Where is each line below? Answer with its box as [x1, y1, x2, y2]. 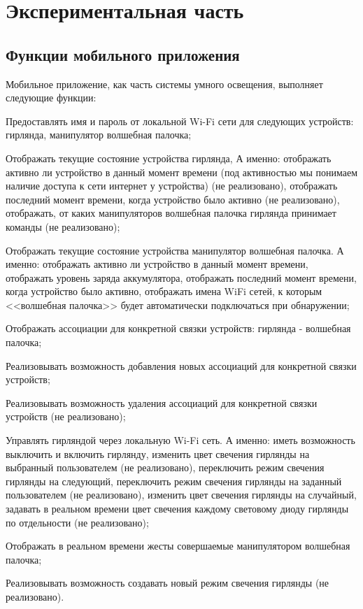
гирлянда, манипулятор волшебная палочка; [6, 127, 192, 142]
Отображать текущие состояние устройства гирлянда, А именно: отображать [6, 150, 332, 165]
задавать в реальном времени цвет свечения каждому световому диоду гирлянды [6, 501, 349, 516]
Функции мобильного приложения [6, 43, 240, 65]
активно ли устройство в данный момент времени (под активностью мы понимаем [6, 164, 357, 179]
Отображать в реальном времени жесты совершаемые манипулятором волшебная [6, 538, 350, 553]
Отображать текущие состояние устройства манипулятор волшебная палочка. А [6, 243, 344, 257]
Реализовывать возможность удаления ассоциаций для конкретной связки [6, 395, 318, 410]
